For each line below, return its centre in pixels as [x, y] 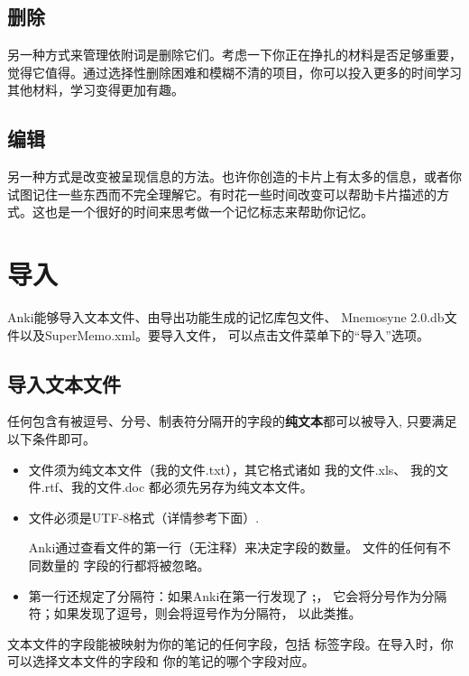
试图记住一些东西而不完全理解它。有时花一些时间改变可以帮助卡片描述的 [222, 194]
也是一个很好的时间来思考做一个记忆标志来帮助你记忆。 [209, 212]
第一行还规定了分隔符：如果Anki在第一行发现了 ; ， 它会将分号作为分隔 [238, 595]
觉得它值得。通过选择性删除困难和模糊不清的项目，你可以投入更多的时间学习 [234, 72]
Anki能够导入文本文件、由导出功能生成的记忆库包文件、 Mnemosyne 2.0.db [226, 317]
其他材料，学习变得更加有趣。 [96, 90]
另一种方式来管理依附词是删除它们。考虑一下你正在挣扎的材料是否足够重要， [234, 55]
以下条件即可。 [51, 439]
